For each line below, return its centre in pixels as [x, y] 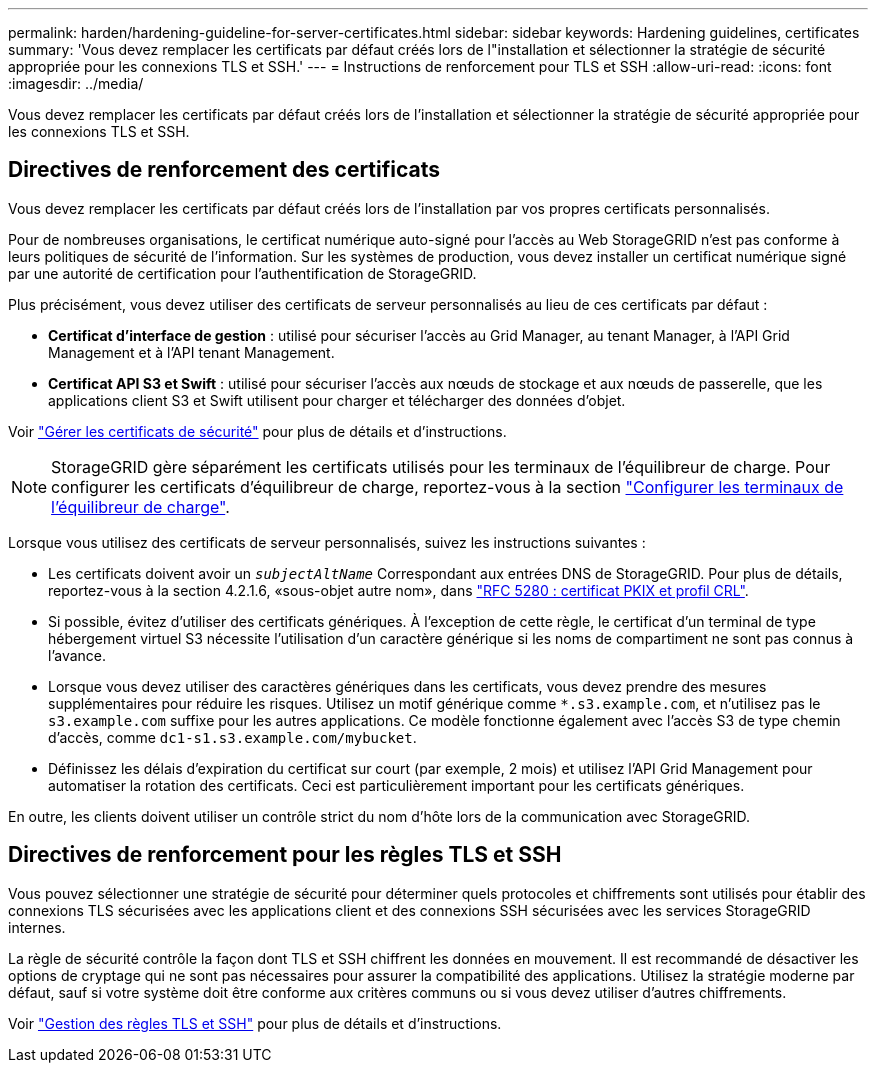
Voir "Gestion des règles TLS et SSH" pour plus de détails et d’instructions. [255, 1023]
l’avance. [77, 655]
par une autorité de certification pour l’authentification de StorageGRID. [242, 273]
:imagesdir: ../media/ [76, 83]
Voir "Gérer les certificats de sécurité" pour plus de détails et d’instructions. [257, 431]
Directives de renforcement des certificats [224, 170]
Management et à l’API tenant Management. [191, 352]
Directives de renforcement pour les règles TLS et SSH [285, 855]
